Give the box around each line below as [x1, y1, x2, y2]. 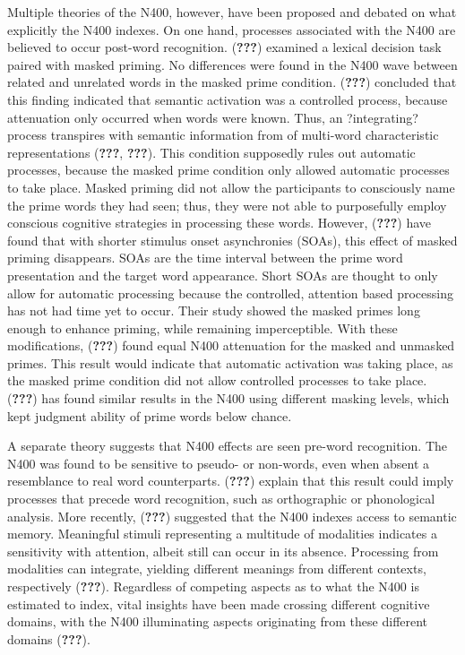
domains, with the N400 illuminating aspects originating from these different [7, 612, 428, 631]
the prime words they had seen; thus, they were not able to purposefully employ [7, 195, 447, 214]
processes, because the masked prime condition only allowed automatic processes [7, 160, 450, 179]
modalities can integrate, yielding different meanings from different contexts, [7, 559, 426, 578]
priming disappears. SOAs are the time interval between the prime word [7, 248, 403, 267]
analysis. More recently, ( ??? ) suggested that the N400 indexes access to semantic [7, 506, 457, 525]
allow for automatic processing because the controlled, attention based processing [7, 283, 453, 302]
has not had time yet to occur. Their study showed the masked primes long [7, 301, 420, 320]
